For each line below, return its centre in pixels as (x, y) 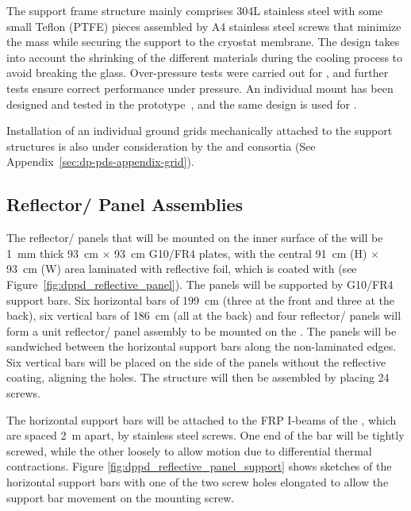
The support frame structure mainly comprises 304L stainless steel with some (195, 10)
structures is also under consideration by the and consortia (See (161, 146)
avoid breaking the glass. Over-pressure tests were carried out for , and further (198, 73)
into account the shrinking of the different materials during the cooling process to (205, 57)
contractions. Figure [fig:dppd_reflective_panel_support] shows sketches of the (199, 466)
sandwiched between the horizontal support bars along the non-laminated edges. (202, 346)
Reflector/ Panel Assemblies (125, 204)
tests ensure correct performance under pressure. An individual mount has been (200, 88)
